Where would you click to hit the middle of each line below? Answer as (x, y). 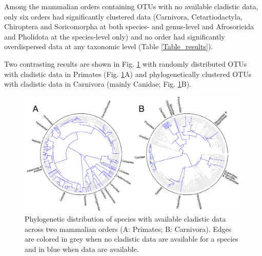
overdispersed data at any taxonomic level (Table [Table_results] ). (109, 46)
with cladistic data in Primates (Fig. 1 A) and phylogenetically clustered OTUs (128, 74)
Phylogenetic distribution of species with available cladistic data (125, 219)
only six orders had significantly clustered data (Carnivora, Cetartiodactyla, (123, 16)
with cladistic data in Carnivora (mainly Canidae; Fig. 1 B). (98, 84)
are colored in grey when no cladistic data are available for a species (132, 239)
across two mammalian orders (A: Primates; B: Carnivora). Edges (128, 229)
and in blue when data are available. (82, 249)
